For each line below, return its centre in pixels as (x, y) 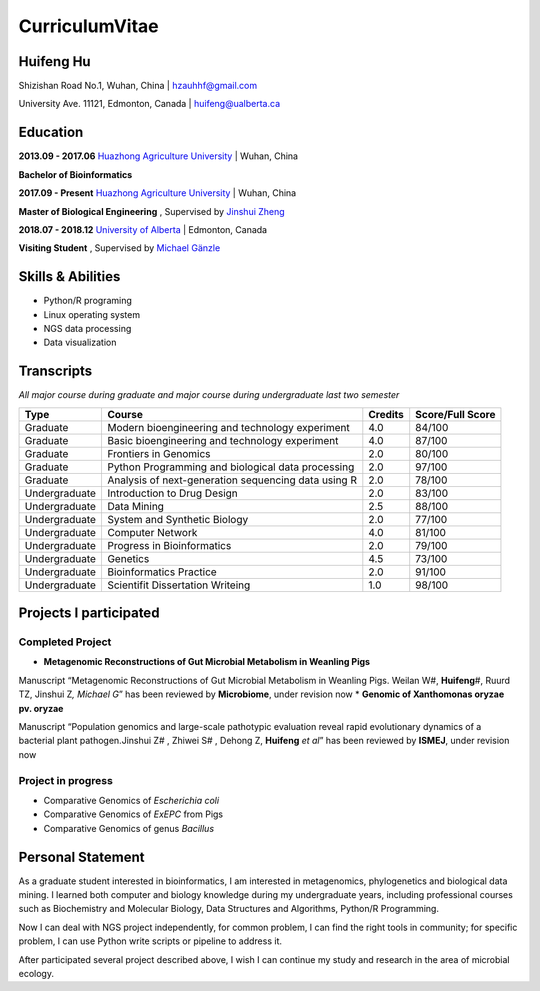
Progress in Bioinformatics (169, 545)
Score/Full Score (455, 414)
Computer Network (152, 532)
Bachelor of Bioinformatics (75, 174)
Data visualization (80, 342)
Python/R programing (87, 301)
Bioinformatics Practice (161, 572)
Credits (386, 414)
